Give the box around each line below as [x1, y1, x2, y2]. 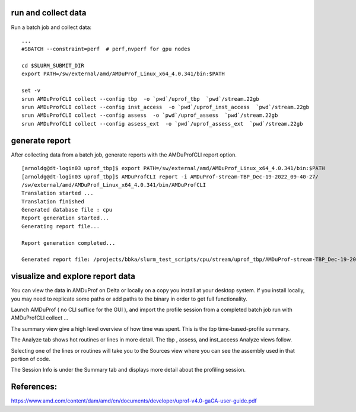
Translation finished [21, 198, 84, 205]
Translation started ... [21, 190, 94, 197]
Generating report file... [21, 223, 100, 229]
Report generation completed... [21, 239, 116, 246]
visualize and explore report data [11, 272, 136, 282]
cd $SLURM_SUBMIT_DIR [21, 62, 84, 69]
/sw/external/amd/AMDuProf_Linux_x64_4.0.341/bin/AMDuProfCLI [21, 181, 206, 188]
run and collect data [11, 8, 87, 18]
